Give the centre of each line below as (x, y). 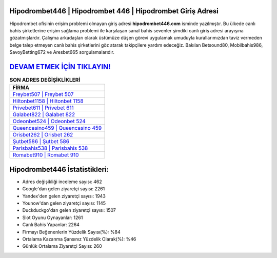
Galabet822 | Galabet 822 (44, 114)
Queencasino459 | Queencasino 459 (57, 128)
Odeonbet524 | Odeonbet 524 (49, 122)
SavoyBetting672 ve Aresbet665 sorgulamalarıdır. (62, 52)
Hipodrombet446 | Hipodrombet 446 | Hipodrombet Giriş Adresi (114, 11)
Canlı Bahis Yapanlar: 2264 (51, 225)
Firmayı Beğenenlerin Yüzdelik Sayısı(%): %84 (71, 232)
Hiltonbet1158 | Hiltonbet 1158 (48, 101)
